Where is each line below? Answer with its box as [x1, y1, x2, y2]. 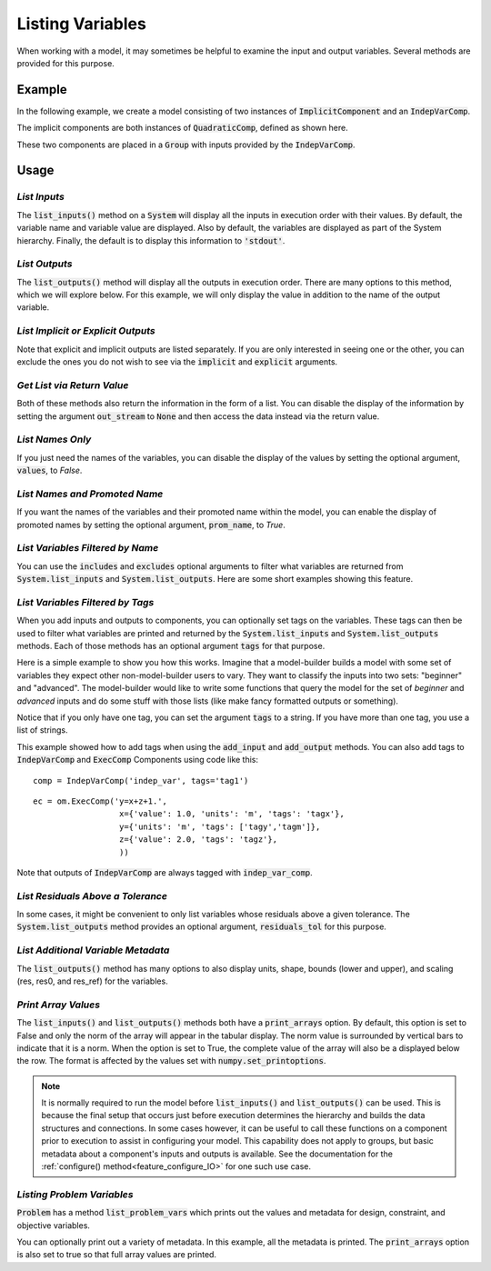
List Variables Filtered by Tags [16, 595, 155, 608]
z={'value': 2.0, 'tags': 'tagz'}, [118, 835, 277, 845]
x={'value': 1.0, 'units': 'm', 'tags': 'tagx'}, [118, 809, 345, 819]
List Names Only [16, 433, 92, 445]
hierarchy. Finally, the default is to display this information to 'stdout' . [16, 235, 286, 245]
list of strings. [16, 725, 68, 736]
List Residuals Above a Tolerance [16, 889, 168, 902]
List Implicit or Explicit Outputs [16, 325, 155, 337]
